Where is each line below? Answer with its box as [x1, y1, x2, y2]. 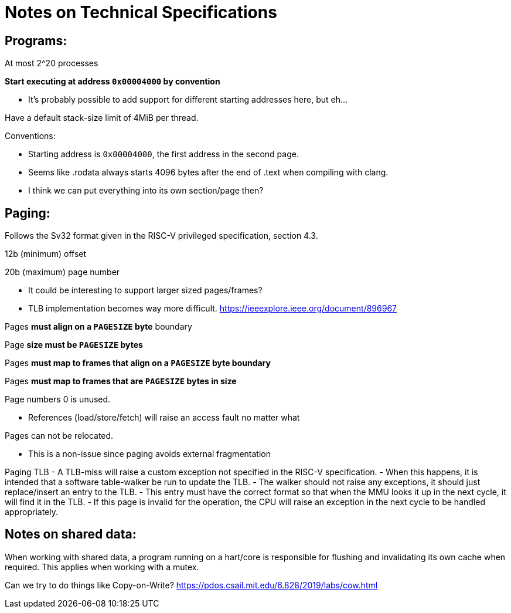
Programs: [5, 33, 67, 48]
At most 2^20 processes [5, 58, 98, 69]
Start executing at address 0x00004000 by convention [5, 76, 220, 87]
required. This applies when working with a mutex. [5, 561, 199, 572]
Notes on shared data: [5, 527, 137, 542]
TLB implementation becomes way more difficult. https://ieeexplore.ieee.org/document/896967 [28, 303, 397, 314]
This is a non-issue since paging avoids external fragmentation [28, 449, 271, 459]
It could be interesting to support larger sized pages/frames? [28, 285, 263, 296]
